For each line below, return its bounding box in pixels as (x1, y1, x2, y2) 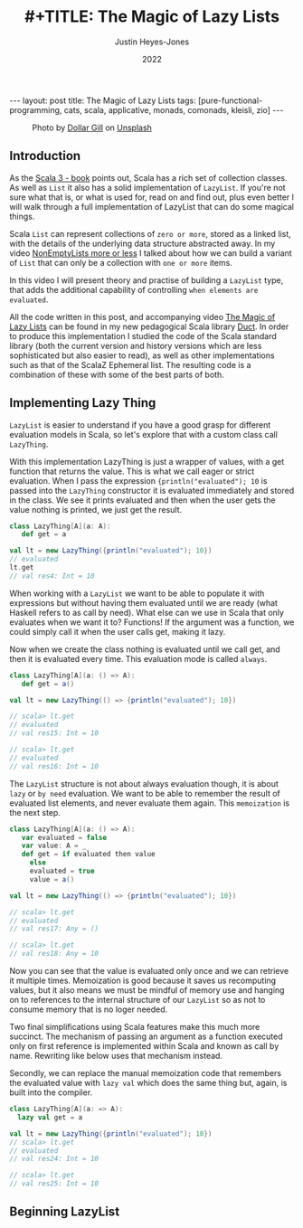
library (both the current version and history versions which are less (9, 340, 262, 351)
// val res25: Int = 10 (9, 1179, 99, 1188)
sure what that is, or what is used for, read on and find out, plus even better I (9, 192, 295, 203)
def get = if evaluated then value (21, 850, 156, 859)
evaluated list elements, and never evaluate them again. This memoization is (9, 798, 290, 808)
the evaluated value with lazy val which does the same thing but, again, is (9, 1078, 288, 1089)
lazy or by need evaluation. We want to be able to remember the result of (9, 788, 280, 798)
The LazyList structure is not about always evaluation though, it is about (9, 778, 279, 789)
